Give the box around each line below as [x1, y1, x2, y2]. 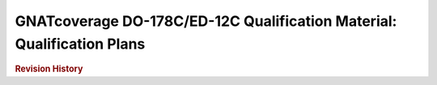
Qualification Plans [15, 35, 146, 53]
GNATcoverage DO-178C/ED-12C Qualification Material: [15, 12, 397, 30]
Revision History [15, 63, 83, 74]
